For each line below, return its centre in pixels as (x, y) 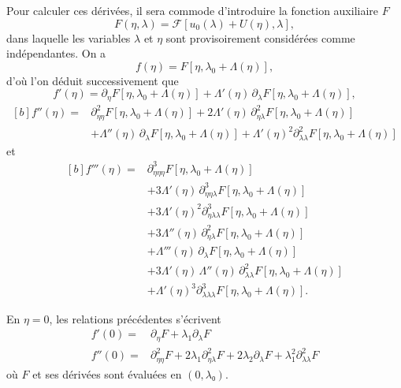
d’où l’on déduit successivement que (93, 80)
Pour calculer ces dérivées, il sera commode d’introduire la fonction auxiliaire (193, 10)
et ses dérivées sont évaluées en (107, 373)
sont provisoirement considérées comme (260, 37)
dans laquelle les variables (69, 37)
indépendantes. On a (56, 53)
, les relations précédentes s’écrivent (135, 318)
